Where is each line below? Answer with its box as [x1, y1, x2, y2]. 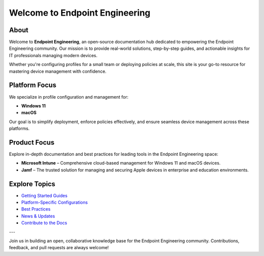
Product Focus [9, 138, 55, 147]
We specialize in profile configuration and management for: [9, 94, 129, 100]
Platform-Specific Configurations [21, 199, 88, 205]
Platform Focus [9, 81, 56, 89]
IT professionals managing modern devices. [9, 52, 98, 58]
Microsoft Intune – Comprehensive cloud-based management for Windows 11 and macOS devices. [21, 160, 221, 166]
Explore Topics [9, 180, 56, 188]
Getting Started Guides [21, 192, 68, 198]
